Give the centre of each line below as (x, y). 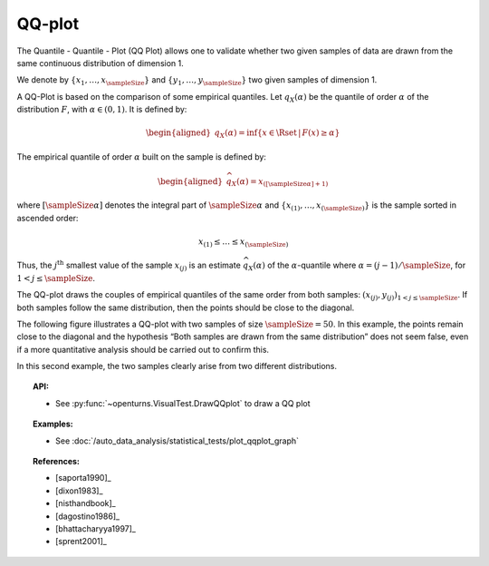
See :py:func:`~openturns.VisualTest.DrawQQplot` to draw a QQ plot (183, 403)
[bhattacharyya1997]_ (96, 529)
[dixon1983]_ (79, 491)
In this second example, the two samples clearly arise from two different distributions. (177, 366)
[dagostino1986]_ (88, 516)
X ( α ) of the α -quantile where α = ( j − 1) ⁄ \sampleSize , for (357, 266)
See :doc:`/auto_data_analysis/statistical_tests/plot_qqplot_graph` (177, 441)
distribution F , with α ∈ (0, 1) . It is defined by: (102, 110)
